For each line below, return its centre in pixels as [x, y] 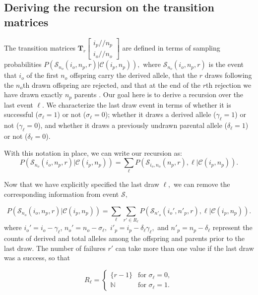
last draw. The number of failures [55, 248]
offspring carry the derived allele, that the [133, 75]
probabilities [23, 64]
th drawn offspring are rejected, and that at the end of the [112, 85]
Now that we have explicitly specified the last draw [82, 184]
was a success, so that [37, 258]
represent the [232, 227]
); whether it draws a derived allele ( [161, 114]
